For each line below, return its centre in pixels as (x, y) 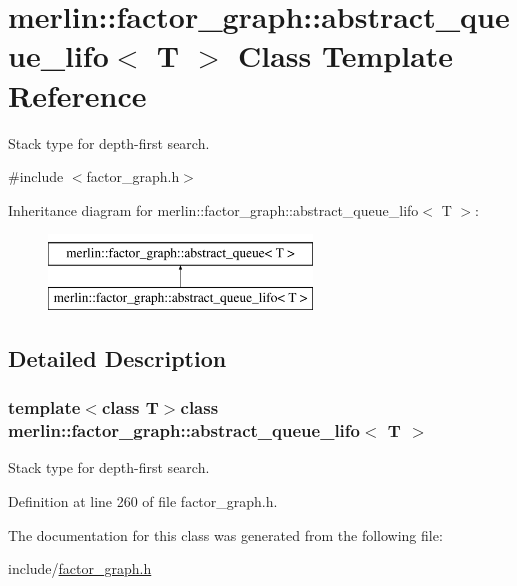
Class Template (346, 55)
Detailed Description (117, 357)
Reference (77, 94)
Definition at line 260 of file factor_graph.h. (143, 500)
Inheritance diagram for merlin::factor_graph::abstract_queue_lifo (213, 209)
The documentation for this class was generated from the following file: (225, 534)
